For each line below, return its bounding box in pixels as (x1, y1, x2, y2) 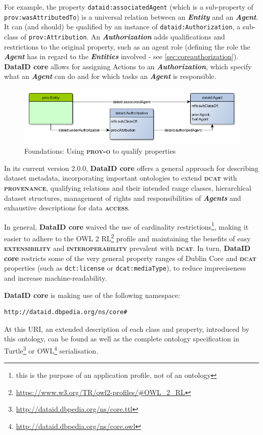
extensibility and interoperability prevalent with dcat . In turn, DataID (4, 243, 251, 253)
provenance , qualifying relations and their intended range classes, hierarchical (4, 182, 251, 193)
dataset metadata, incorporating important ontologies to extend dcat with (4, 172, 237, 183)
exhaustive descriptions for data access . (4, 202, 130, 213)
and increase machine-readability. (4, 273, 107, 283)
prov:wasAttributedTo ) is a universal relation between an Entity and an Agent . (4, 11, 258, 22)
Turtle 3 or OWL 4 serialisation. (4, 344, 99, 356)
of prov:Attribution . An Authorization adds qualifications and (20, 31, 225, 41)
